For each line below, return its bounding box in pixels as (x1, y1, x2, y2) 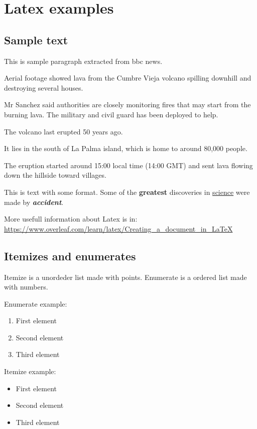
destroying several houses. (4, 82, 83, 93)
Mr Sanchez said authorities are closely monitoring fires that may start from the (4, 99, 251, 110)
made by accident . (4, 196, 64, 207)
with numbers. (4, 281, 48, 292)
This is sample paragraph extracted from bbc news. (4, 55, 163, 66)
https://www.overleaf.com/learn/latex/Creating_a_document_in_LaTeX (4, 223, 233, 234)
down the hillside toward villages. (4, 170, 106, 180)
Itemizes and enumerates (4, 248, 136, 263)
